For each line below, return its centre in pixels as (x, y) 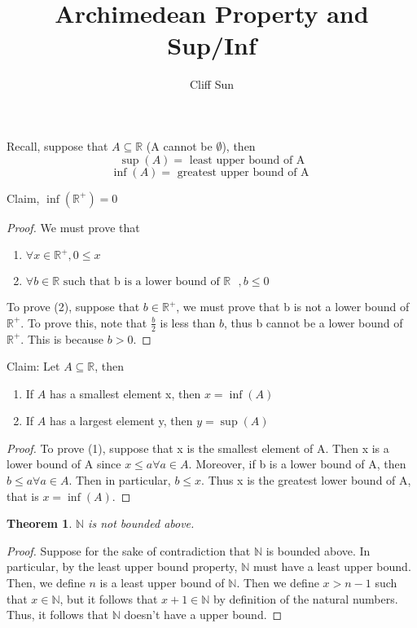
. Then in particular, (120, 480)
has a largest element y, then (121, 421)
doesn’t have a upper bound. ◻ (203, 615)
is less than (188, 322)
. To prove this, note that (84, 322)
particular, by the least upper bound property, (122, 567)
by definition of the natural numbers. (306, 598)
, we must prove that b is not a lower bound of (293, 307)
